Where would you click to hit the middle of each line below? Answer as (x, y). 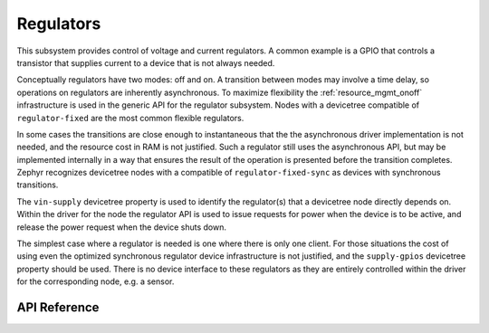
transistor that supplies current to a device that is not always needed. (146, 62)
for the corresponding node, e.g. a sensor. (96, 281)
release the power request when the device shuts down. (121, 227)
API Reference (58, 307)
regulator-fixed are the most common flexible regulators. (130, 118)
